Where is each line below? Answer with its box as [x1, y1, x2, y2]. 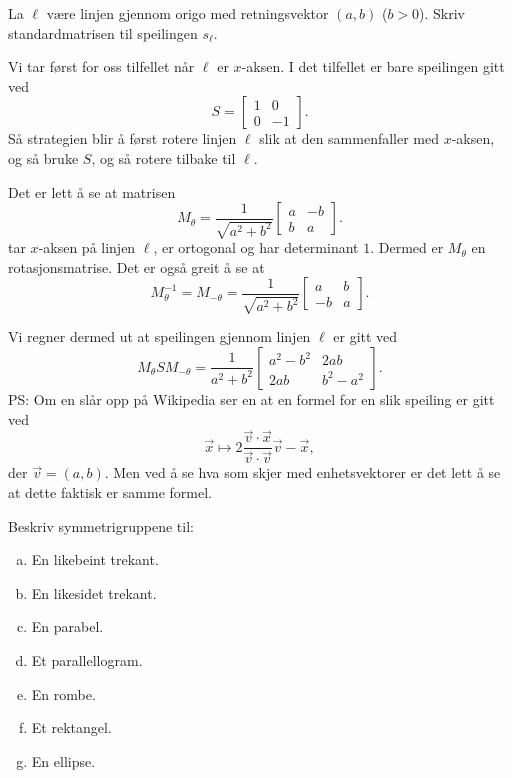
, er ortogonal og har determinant [153, 237, 359, 258]
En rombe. [31, 683, 96, 704]
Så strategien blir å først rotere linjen [8, 128, 237, 149]
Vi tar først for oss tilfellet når [8, 56, 195, 77]
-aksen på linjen [38, 237, 136, 258]
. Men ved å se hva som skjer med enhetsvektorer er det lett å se [104, 462, 501, 483]
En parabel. [31, 616, 104, 637]
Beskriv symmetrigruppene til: [8, 515, 194, 536]
